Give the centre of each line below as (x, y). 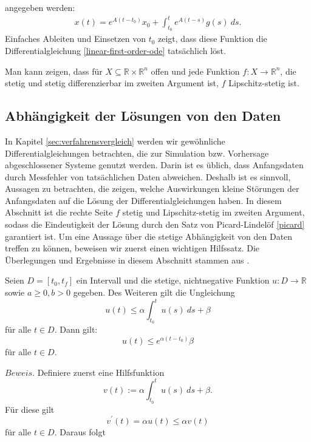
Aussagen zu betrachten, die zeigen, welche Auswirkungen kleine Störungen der (152, 189)
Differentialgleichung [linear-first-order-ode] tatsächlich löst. (115, 50)
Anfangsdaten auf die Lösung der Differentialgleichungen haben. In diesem (143, 200)
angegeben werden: (40, 7)
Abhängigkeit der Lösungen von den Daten (143, 116)
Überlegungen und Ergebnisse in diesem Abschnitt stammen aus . (127, 260)
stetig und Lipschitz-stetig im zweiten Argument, (214, 212)
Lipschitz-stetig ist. (264, 83)
